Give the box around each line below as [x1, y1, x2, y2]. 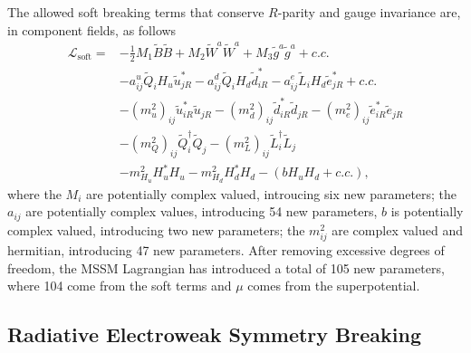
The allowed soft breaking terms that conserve [7, 3, 264, 21]
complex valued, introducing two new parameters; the [7, 220, 305, 239]
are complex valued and [332, 220, 463, 239]
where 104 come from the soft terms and [7, 276, 232, 295]
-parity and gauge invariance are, [277, 3, 461, 21]
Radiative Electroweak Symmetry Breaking [7, 320, 421, 348]
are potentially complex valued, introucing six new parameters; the [86, 184, 457, 203]
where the [7, 184, 62, 203]
